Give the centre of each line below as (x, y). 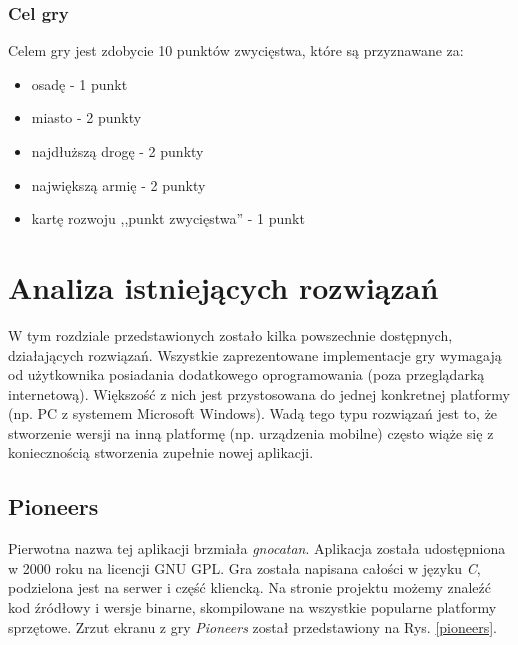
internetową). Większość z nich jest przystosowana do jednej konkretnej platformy (259, 393)
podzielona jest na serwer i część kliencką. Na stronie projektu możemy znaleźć (250, 587)
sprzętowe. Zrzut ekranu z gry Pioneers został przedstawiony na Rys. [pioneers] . (253, 626)
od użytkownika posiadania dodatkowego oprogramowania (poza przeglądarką (246, 374)
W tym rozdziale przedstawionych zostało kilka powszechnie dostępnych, (230, 334)
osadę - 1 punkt (79, 83)
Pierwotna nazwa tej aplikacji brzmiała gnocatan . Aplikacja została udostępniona (257, 548)
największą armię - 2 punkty (118, 184)
